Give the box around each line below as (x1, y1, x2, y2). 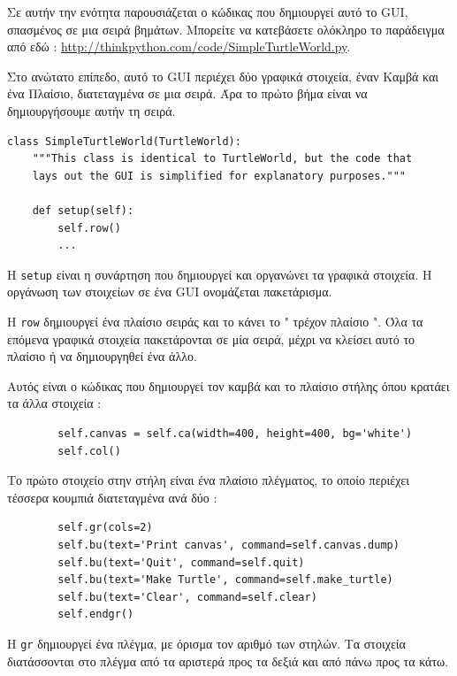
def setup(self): (32, 204, 134, 217)
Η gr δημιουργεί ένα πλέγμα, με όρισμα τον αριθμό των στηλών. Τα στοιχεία (7, 634, 406, 652)
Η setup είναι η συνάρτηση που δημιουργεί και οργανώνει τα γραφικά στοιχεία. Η (7, 265, 432, 283)
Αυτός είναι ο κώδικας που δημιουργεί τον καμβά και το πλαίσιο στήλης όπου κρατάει (7, 376, 450, 395)
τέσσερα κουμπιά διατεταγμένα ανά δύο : (7, 488, 217, 506)
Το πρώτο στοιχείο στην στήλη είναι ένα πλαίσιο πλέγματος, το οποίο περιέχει (7, 471, 410, 489)
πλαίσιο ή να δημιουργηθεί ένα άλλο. (7, 347, 197, 365)
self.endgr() (57, 608, 134, 621)
